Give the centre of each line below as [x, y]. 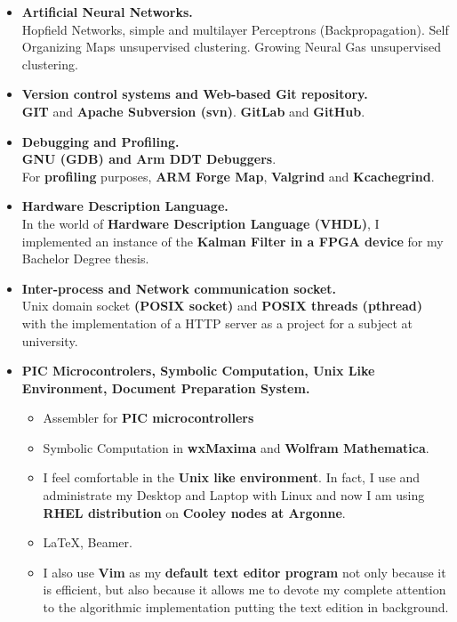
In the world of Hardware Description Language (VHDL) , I [200, 223]
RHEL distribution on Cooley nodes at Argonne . [194, 512]
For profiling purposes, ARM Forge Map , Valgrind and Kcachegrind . [228, 176]
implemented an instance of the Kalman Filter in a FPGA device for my [233, 241]
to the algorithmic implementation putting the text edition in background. [246, 607]
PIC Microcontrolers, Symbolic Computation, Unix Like [198, 371]
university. [50, 340]
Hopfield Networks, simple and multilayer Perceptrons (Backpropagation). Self [235, 29]
